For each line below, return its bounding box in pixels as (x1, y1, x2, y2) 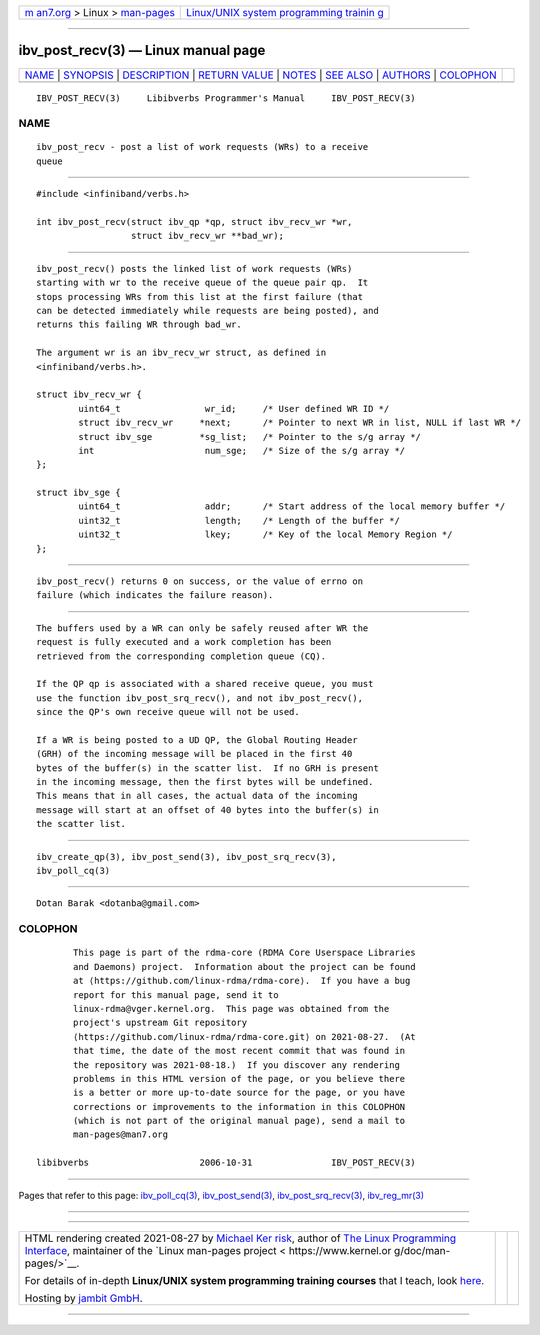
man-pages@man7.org (73, 1129, 169, 1140)
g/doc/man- (393, 1244, 451, 1258)
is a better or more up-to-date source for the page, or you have (73, 1087, 406, 1099)
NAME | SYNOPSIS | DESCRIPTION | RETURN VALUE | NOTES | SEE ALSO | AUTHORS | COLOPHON (24, 68, 497, 82)
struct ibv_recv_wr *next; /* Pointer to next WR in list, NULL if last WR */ (78, 417, 522, 429)
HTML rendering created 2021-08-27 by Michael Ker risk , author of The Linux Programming (24, 1231, 457, 1245)
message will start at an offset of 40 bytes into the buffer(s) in (36, 804, 379, 815)
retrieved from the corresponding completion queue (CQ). (36, 650, 327, 662)
